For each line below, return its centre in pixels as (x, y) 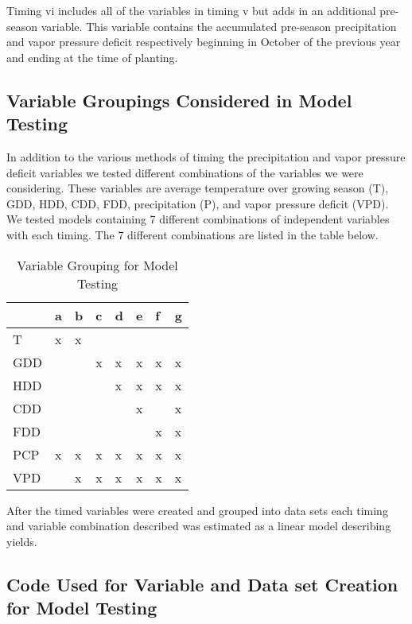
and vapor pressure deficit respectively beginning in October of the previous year (204, 42)
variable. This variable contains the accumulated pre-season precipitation (219, 26)
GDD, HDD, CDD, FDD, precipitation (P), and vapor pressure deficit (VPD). (198, 203)
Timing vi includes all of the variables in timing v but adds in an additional (191, 10)
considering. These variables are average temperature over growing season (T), (198, 188)
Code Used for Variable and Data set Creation (202, 584)
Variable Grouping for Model (97, 265)
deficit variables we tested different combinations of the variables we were (185, 172)
